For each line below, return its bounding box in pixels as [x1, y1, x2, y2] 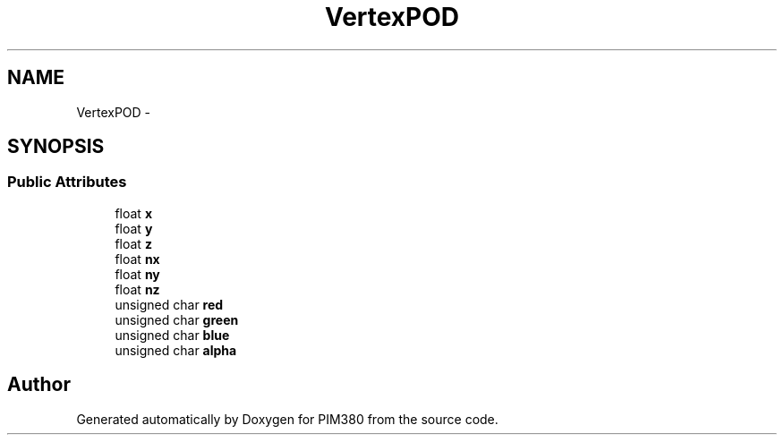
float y [115, 220, 153, 236]
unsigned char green [115, 311, 239, 327]
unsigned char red [115, 296, 224, 312]
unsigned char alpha [115, 342, 237, 358]
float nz [115, 281, 160, 297]
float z [115, 235, 152, 251]
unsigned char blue [115, 327, 230, 343]
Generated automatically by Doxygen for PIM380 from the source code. [76, 411, 499, 427]
